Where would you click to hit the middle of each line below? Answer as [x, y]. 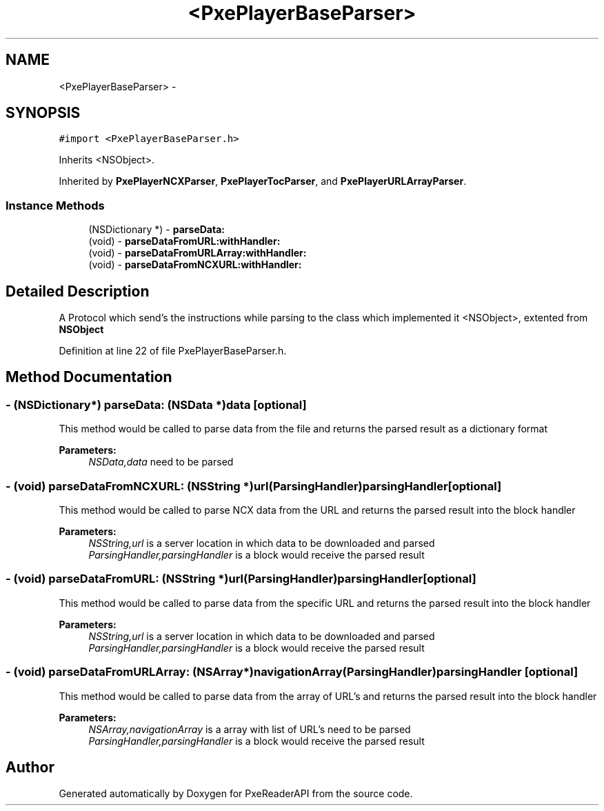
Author [30, 767]
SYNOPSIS [43, 113]
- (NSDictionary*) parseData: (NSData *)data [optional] [156, 404]
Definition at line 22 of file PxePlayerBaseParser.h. [173, 351]
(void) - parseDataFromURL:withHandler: [184, 241]
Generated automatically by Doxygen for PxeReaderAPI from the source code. [236, 794]
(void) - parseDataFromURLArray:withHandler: [198, 253]
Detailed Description [78, 291]
